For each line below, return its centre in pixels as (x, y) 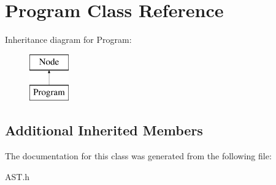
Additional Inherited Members (104, 130)
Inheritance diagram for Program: (68, 40)
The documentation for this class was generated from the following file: (138, 156)
